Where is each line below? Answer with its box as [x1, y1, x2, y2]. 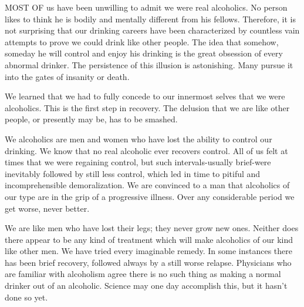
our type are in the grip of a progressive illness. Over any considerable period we [5, 190, 295, 202]
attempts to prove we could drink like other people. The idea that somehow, [5, 35, 279, 48]
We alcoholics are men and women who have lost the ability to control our [5, 132, 272, 145]
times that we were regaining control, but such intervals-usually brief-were [5, 156, 271, 168]
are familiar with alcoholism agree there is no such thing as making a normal [5, 268, 281, 280]
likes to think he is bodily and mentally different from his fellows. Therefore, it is [5, 12, 296, 25]
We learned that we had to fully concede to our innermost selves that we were [5, 90, 285, 102]
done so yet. [5, 291, 48, 303]
